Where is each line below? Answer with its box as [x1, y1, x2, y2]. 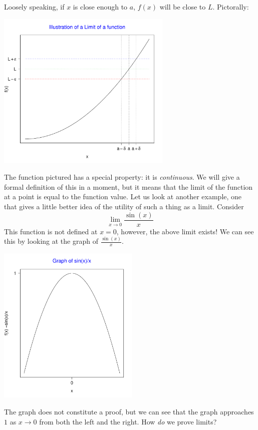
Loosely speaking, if [4, 2, 65, 12]
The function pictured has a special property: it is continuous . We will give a [4, 172, 240, 182]
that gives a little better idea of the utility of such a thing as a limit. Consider [4, 201, 244, 211]
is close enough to [73, 2, 128, 12]
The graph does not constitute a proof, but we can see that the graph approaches [4, 406, 254, 417]
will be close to [159, 2, 206, 12]
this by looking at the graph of [4, 236, 98, 246]
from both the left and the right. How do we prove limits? [39, 416, 217, 426]
